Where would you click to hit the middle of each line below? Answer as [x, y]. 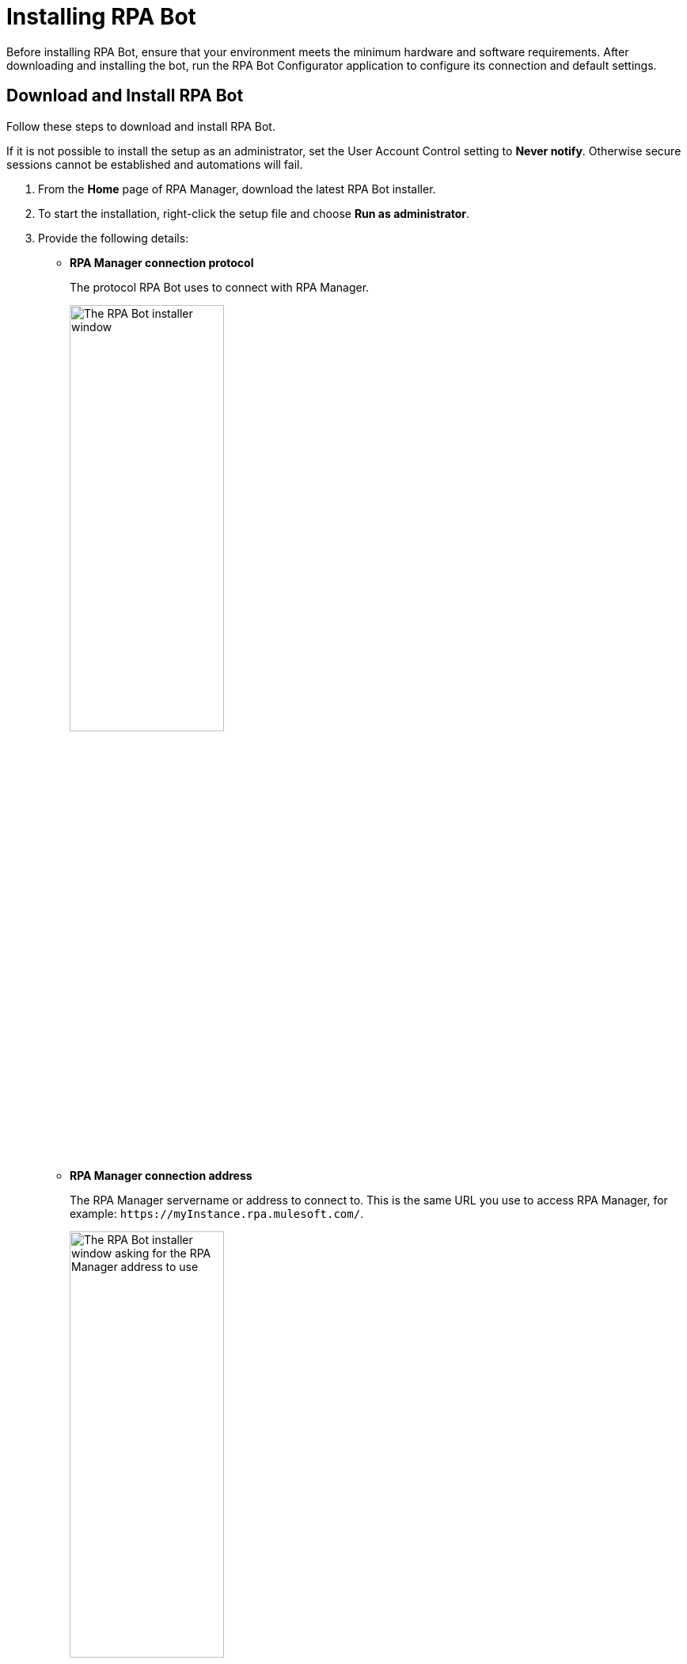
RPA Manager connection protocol [162, 262]
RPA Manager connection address [161, 1175]
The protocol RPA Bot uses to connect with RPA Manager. [220, 287]
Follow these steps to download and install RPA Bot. [141, 126]
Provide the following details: [114, 238]
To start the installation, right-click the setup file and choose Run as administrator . [254, 213]
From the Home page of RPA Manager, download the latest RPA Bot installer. [237, 189]
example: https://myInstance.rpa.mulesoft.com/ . [217, 1213]
